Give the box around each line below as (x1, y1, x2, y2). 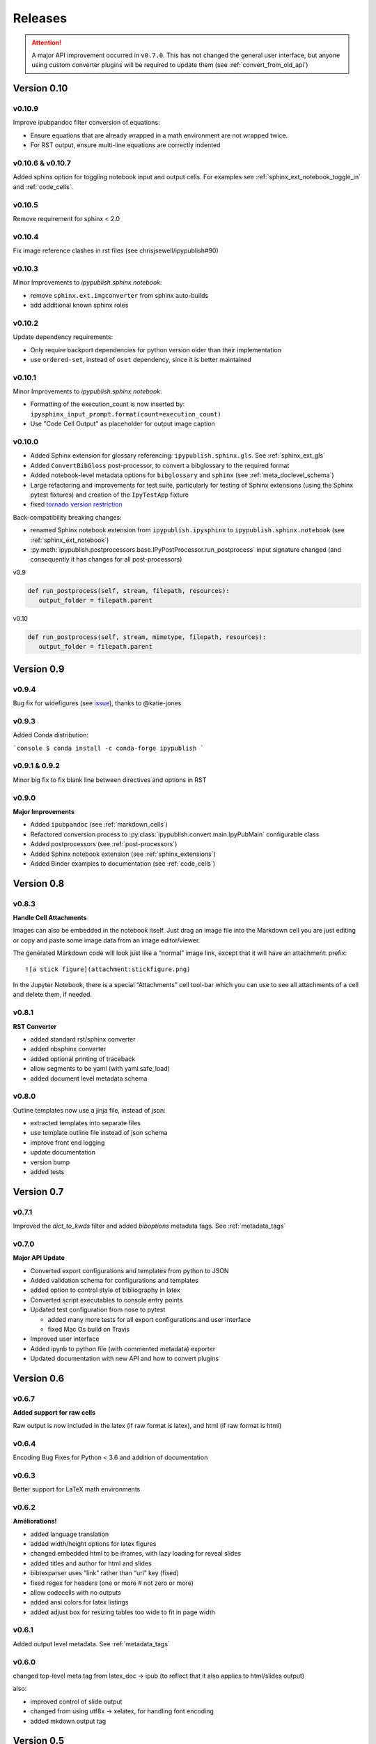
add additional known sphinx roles (30, 301, 129, 309)
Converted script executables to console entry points (30, 1295, 183, 1304)
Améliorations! (13, 1517, 57, 1526)
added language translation (30, 1530, 109, 1538)
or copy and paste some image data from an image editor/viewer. (13, 935, 201, 945)
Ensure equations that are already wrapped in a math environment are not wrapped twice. (30, 131, 288, 140)
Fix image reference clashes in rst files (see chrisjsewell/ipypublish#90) (13, 246, 219, 255)
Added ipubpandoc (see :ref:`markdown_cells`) (30, 820, 169, 829)
